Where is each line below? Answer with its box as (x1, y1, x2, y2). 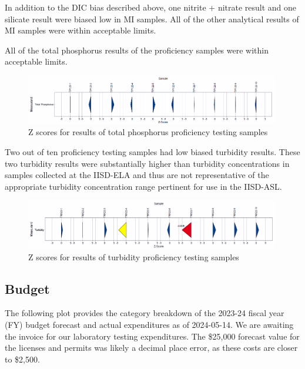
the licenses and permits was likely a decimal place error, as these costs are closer (5, 341, 298, 354)
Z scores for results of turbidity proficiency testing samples (28, 250, 239, 263)
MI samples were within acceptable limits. (5, 24, 156, 36)
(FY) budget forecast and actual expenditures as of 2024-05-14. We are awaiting (5, 318, 294, 331)
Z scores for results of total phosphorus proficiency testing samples (28, 126, 268, 138)
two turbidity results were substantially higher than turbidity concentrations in (5, 157, 290, 169)
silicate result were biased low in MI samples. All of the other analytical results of (5, 12, 299, 25)
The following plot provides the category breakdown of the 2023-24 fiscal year (5, 307, 284, 319)
